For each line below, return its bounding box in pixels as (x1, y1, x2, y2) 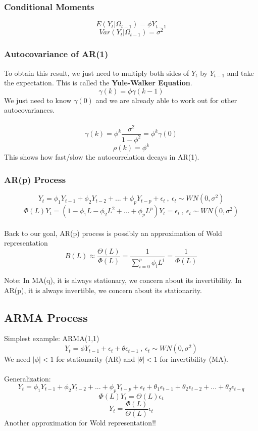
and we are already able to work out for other (95, 94, 237, 105)
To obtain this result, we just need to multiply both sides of (4, 67, 189, 78)
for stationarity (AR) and (56, 354, 135, 364)
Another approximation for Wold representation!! (4, 417, 156, 427)
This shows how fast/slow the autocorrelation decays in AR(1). (4, 152, 199, 162)
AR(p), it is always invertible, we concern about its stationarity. (4, 284, 202, 295)
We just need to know (4, 94, 72, 105)
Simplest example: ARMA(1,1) (4, 333, 99, 344)
